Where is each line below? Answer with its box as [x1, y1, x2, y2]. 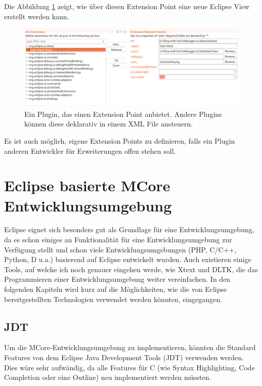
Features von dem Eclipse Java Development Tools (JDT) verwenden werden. [4, 352, 244, 363]
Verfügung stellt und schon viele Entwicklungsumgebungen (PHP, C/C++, [4, 244, 237, 254]
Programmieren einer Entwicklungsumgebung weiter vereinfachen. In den [4, 274, 231, 284]
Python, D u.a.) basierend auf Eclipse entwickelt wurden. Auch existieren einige [4, 254, 251, 265]
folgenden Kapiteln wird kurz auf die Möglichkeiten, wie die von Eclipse [4, 284, 227, 294]
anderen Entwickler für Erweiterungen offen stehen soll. [4, 145, 176, 156]
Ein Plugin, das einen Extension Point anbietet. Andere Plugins [24, 108, 222, 119]
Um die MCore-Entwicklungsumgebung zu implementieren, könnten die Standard [4, 342, 256, 353]
